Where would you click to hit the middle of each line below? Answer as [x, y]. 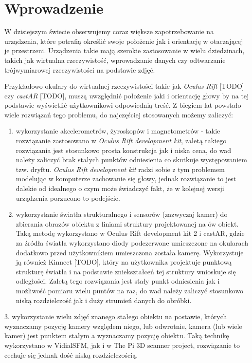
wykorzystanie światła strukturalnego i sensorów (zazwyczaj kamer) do [122, 214]
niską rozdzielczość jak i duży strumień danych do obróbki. [104, 300]
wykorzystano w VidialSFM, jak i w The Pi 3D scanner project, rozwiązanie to [122, 345]
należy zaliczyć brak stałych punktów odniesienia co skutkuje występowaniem [131, 160]
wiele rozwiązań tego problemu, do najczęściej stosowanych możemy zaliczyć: [119, 114]
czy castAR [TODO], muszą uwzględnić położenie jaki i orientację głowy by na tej [127, 95]
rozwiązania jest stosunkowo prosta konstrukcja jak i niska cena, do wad [124, 150]
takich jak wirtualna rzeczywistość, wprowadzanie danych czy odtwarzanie [115, 60]
